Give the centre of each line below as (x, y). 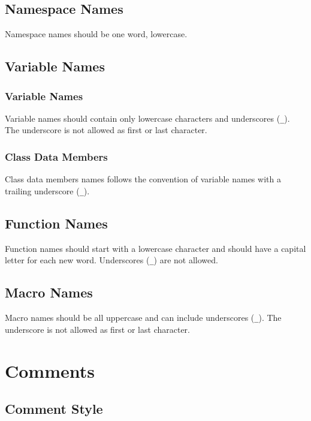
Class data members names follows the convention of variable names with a (143, 179)
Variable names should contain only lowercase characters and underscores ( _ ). (147, 118)
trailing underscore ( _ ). (47, 190)
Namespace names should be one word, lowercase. (96, 34)
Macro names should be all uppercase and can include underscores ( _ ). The (143, 318)
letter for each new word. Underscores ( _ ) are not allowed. (111, 260)
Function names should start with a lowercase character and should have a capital (155, 248)
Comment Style (54, 409)
